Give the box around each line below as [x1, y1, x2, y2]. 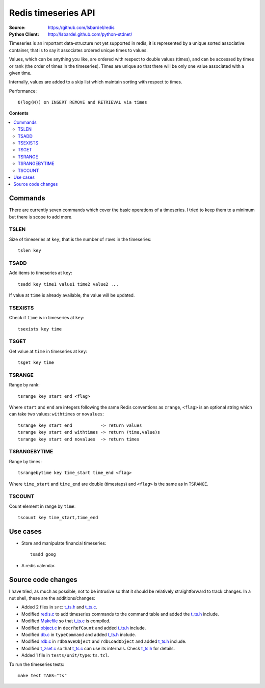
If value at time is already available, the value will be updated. [9, 292, 135, 298]
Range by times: [9, 458, 42, 464]
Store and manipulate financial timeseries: [21, 540, 106, 546]
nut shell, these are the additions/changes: [9, 595, 96, 601]
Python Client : [9, 31, 39, 37]
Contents [9, 110, 29, 116]
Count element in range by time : [9, 503, 76, 509]
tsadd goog [30, 551, 56, 557]
